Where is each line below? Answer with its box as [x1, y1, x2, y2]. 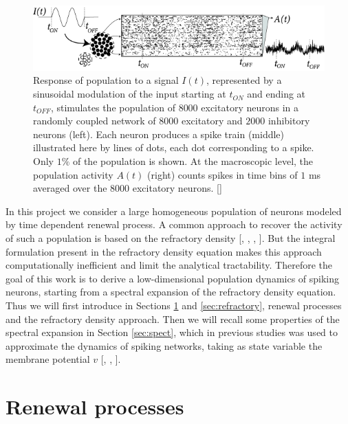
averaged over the [33, 181, 107, 195]
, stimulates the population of [50, 100, 175, 114]
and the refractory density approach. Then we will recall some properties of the [6, 311, 340, 326]
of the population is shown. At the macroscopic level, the [72, 154, 314, 168]
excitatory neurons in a [201, 100, 299, 114]
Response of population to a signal [33, 73, 179, 87]
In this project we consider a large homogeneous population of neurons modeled [6, 203, 342, 218]
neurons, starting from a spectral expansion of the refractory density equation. [6, 284, 336, 299]
